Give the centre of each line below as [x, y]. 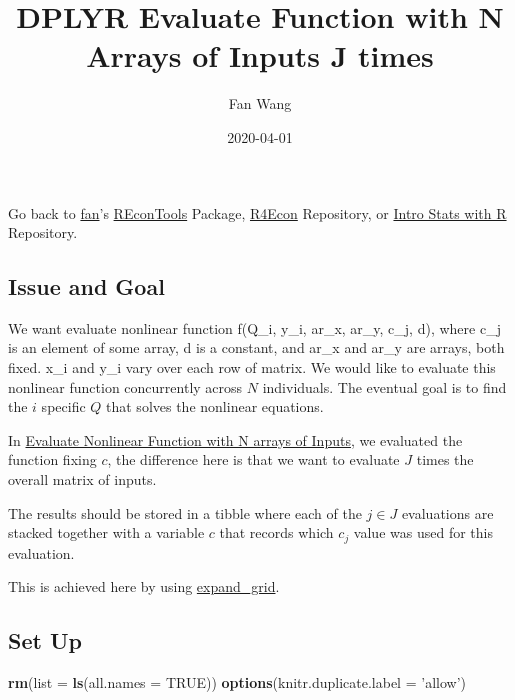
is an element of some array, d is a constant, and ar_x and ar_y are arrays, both [256, 347]
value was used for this [423, 532]
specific [63, 406]
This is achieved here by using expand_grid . [144, 586]
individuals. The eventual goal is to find [384, 386]
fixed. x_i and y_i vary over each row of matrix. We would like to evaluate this [252, 367]
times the [445, 459]
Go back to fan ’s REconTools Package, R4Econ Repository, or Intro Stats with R [257, 212]
